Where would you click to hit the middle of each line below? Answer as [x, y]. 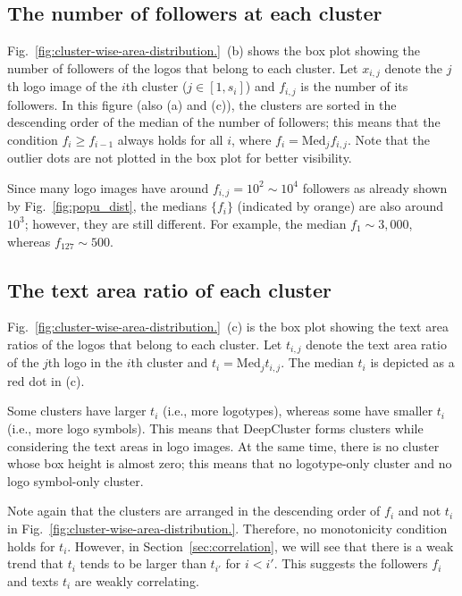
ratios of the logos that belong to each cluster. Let [145, 344]
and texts [33, 580]
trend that [36, 563]
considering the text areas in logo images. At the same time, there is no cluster [223, 445]
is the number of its [354, 86]
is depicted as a [412, 362]
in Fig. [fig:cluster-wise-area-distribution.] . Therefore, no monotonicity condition [227, 529]
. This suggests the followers [351, 563]
